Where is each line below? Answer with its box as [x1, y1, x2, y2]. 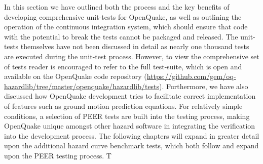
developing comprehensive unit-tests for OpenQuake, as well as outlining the [4, 11, 242, 22]
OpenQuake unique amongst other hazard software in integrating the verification [4, 120, 255, 131]
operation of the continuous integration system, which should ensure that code [4, 21, 248, 32]
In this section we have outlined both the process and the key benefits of [4, 2, 230, 12]
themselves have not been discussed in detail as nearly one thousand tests [20, 41, 249, 52]
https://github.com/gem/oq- [146, 71, 236, 81]
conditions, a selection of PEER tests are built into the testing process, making [4, 110, 250, 121]
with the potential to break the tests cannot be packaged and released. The [4, 31, 238, 42]
